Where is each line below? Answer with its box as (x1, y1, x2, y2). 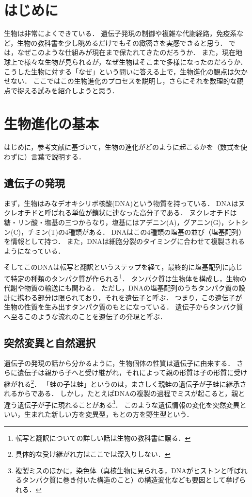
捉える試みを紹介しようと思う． (17, 85, 119, 95)
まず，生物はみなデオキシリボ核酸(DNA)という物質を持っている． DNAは (4, 198, 238, 208)
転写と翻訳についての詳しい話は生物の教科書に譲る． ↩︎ (15, 432, 191, 443)
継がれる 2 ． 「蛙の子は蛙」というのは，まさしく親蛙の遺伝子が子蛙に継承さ (4, 377, 247, 389)
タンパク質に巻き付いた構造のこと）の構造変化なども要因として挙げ (22, 475, 239, 485)
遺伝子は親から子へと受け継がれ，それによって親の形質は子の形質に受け (17, 367, 248, 377)
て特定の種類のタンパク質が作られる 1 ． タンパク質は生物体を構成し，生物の (4, 272, 247, 283)
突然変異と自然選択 (4, 335, 95, 350)
